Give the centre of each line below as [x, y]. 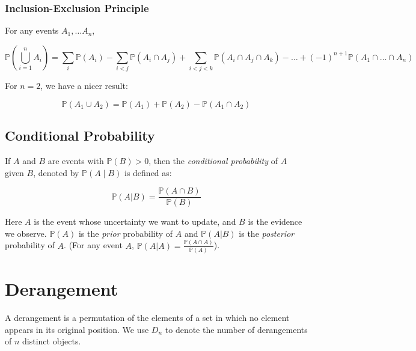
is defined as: [148, 172]
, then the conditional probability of [213, 160]
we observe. [26, 233]
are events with [76, 160]
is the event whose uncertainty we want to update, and [135, 221]
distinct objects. [52, 341]
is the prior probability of [126, 233]
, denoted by [56, 172]
